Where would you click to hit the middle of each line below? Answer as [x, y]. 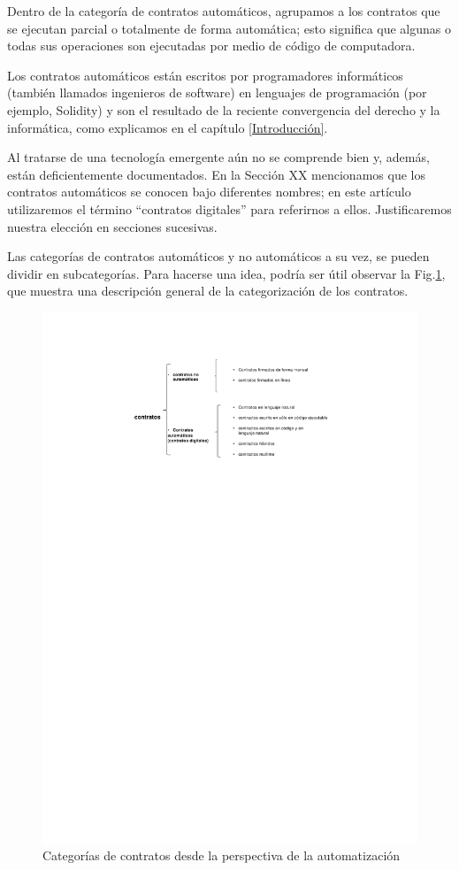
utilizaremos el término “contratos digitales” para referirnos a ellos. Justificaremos [229, 208]
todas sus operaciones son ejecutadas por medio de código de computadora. [211, 46]
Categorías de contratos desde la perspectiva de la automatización [222, 855]
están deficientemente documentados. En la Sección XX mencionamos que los [216, 174]
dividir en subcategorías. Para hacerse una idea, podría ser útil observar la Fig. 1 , [226, 273]
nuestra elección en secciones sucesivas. [112, 226]
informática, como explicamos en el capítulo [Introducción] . [168, 127]
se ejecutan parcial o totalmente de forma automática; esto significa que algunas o [229, 28]
